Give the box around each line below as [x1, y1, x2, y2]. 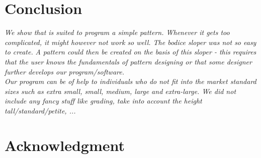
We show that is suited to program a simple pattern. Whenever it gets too [5, 27, 230, 37]
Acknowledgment [5, 134, 125, 155]
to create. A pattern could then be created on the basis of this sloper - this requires [5, 46, 256, 57]
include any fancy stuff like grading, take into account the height [5, 95, 202, 106]
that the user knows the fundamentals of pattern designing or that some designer [5, 56, 252, 66]
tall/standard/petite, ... [5, 105, 76, 115]
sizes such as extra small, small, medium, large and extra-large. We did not [5, 85, 236, 96]
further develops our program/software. [5, 66, 124, 76]
